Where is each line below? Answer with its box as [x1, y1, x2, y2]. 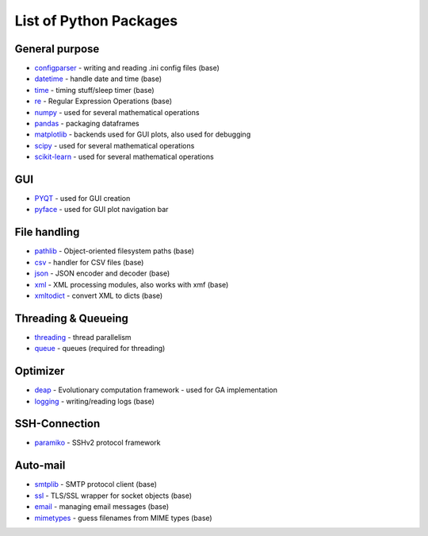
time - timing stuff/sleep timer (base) [34, 85, 155, 94]
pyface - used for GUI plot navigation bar [34, 205, 169, 214]
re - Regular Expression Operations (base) [34, 96, 173, 106]
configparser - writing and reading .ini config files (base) [34, 64, 220, 73]
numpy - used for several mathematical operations [34, 107, 200, 117]
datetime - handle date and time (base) [34, 74, 162, 83]
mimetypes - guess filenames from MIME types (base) [34, 513, 213, 523]
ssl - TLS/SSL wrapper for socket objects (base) [34, 491, 193, 500]
